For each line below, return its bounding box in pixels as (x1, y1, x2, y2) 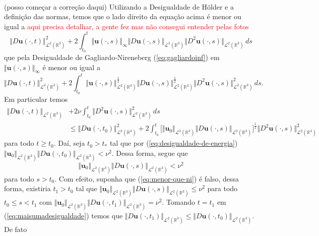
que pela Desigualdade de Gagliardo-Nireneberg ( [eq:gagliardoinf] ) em (4, 52, 220, 62)
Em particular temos (4, 94, 68, 104)
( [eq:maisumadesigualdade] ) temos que (4, 210, 123, 221)
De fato (4, 223, 27, 234)
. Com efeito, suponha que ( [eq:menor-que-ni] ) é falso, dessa (54, 173, 239, 184)
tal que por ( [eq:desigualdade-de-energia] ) (109, 138, 238, 148)
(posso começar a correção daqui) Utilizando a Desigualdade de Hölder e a (4, 1, 234, 12)
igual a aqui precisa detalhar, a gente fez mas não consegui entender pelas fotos (4, 21, 249, 31)
